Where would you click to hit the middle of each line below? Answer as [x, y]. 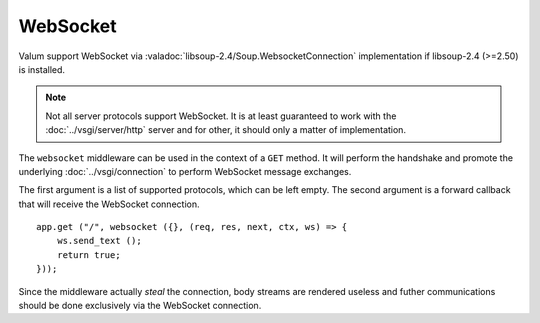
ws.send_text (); [99, 241]
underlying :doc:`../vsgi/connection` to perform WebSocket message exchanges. [185, 171]
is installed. [41, 69]
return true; [88, 254]
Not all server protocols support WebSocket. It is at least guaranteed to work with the [221, 116]
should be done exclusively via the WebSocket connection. [140, 306]
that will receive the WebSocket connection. [109, 204]
